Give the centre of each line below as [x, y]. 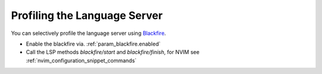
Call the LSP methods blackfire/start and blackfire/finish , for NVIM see [113, 52]
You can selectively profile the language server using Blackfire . [89, 33]
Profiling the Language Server [87, 15]
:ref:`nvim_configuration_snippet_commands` [81, 60]
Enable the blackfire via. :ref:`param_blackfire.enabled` [93, 44]
